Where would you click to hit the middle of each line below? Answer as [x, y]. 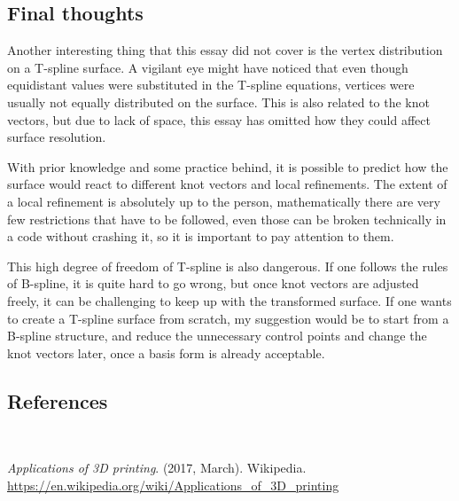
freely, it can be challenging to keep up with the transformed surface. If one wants [229, 300]
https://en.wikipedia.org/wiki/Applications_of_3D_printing [173, 485]
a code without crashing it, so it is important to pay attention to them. [201, 236]
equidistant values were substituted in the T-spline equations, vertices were [211, 85]
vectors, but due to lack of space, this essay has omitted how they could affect [219, 119]
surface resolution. [57, 137]
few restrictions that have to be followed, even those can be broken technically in [227, 219]
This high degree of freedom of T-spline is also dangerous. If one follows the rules [228, 266]
